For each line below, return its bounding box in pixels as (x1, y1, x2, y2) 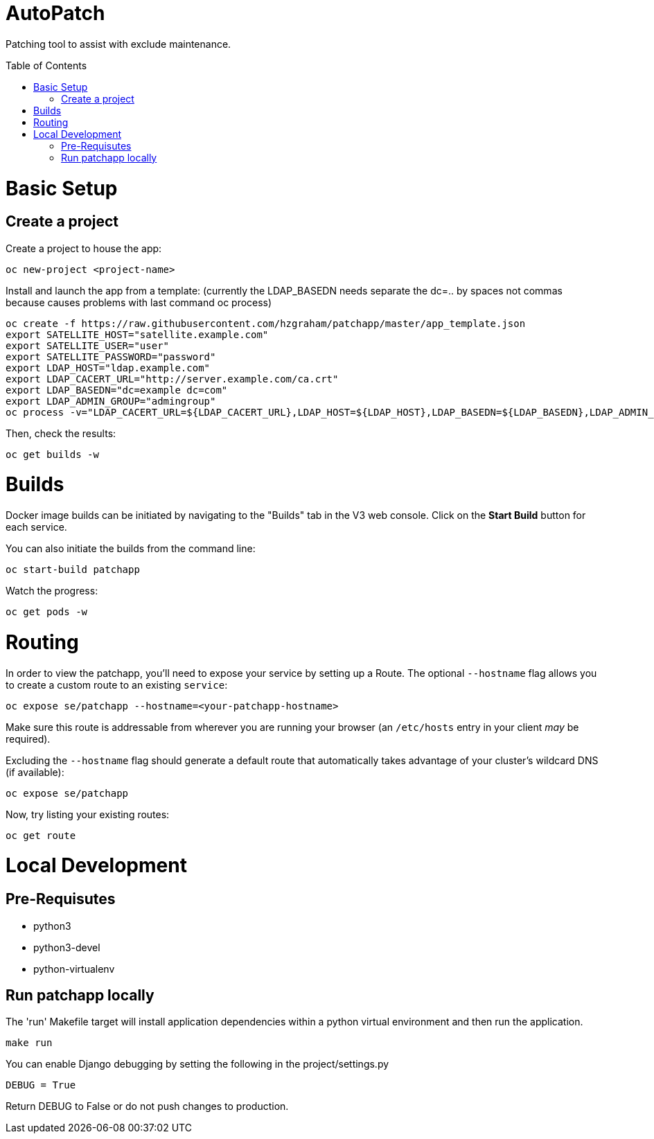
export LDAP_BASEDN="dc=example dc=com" (6, 384, 228, 396)
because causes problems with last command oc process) (6, 296, 272, 308)
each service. (6, 521, 67, 533)
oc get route (6, 829, 76, 841)
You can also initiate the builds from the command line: (6, 542, 256, 555)
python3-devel (33, 941, 100, 953)
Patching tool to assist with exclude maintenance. (6, 37, 231, 50)
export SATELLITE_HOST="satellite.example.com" (6, 328, 269, 340)
